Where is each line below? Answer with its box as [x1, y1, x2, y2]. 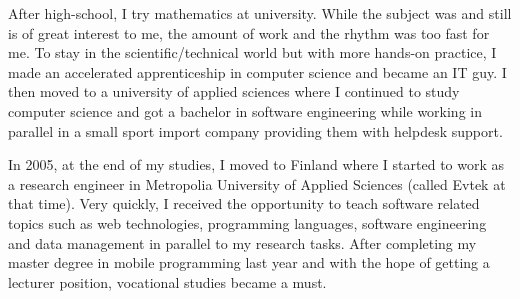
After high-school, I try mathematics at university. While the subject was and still [8, 3, 512, 23]
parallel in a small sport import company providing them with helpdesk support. [8, 120, 503, 141]
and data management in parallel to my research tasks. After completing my [8, 232, 477, 253]
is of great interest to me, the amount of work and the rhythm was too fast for [8, 22, 490, 43]
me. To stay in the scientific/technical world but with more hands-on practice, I [8, 42, 497, 63]
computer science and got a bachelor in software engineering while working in [8, 100, 482, 121]
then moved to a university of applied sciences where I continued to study [8, 81, 460, 102]
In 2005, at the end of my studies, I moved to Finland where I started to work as [8, 154, 505, 175]
